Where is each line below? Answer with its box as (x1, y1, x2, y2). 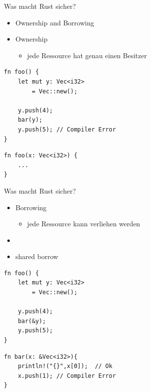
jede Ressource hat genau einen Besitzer (27, 50, 147, 60)
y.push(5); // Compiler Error (18, 126, 116, 133)
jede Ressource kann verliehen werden (27, 218, 140, 229)
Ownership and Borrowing (15, 17, 94, 27)
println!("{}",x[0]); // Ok (18, 363, 112, 370)
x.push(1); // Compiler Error (18, 372, 116, 379)
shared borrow (15, 251, 59, 261)
